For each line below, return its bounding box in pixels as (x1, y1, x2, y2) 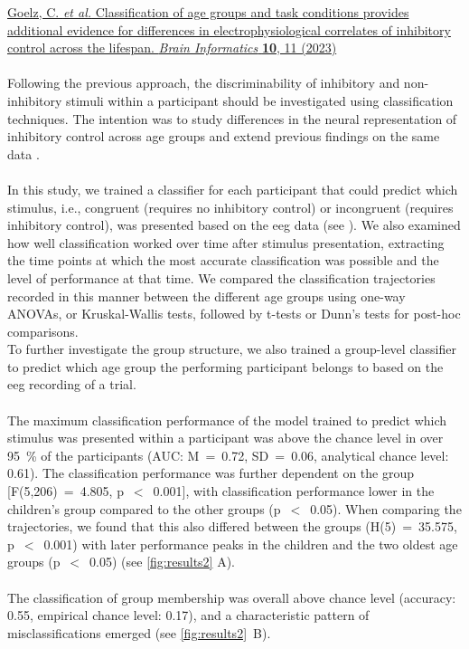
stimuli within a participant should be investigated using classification (66, 91, 454, 110)
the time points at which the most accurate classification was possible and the (7, 251, 439, 270)
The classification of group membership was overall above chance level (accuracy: (7, 587, 456, 606)
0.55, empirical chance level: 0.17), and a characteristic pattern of (7, 606, 370, 625)
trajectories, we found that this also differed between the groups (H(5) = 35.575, (7, 517, 457, 536)
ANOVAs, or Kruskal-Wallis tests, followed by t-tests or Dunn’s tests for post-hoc (7, 304, 461, 323)
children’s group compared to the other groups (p (7, 499, 281, 518)
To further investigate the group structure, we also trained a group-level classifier (7, 339, 456, 358)
